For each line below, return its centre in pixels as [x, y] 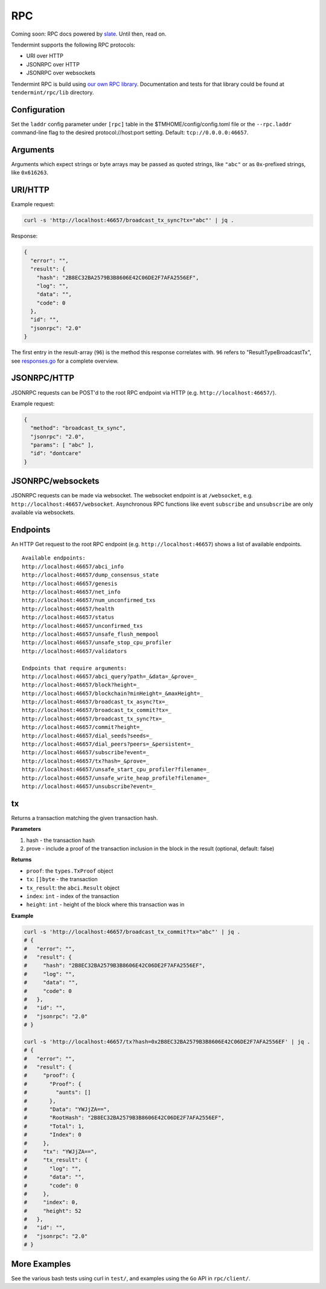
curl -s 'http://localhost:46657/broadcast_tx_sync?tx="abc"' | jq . [129, 220]
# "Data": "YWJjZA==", [67, 1109]
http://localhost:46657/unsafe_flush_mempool [91, 634]
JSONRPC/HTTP [43, 378]
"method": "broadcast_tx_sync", [78, 428]
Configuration [38, 110]
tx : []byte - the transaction [62, 879]
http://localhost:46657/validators [75, 651]
